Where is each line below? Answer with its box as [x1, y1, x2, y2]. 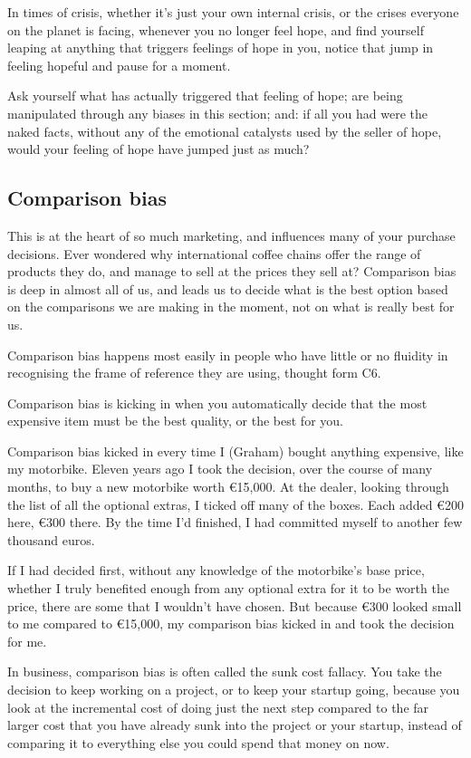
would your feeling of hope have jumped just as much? [7, 139, 310, 158]
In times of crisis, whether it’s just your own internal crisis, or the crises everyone [7, 3, 459, 21]
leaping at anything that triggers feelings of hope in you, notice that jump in [7, 38, 434, 57]
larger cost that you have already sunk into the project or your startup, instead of [7, 715, 462, 734]
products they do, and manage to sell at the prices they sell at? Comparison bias [7, 262, 457, 281]
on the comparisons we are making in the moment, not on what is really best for [7, 297, 455, 316]
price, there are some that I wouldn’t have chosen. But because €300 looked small [7, 596, 462, 615]
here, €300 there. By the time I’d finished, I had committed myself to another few [7, 513, 463, 532]
